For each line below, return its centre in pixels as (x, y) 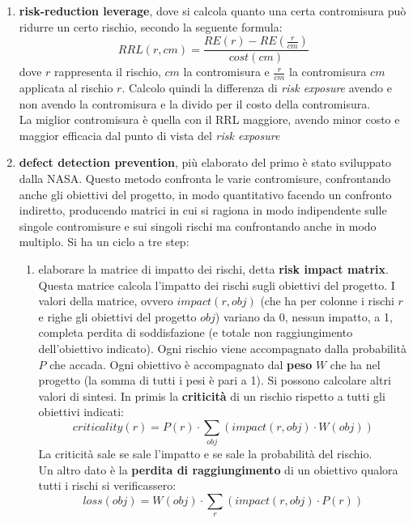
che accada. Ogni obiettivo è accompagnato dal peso (181, 364)
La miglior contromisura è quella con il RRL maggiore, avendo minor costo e (209, 119)
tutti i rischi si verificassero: (107, 485)
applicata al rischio (66, 88)
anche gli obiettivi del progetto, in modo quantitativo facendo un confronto (205, 194)
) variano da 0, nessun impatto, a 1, (304, 316)
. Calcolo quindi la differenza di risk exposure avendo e (257, 88)
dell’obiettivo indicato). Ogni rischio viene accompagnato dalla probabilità (223, 348)
